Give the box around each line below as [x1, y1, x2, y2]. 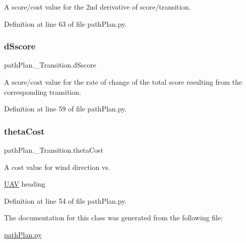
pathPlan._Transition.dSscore [4, 59, 97, 70]
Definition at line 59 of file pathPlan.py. [4, 103, 127, 114]
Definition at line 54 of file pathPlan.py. [4, 195, 127, 206]
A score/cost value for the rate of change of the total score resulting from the [4, 77, 242, 87]
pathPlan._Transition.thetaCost [4, 145, 104, 155]
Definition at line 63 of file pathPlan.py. [4, 18, 127, 29]
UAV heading [4, 178, 46, 189]
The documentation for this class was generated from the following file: [4, 212, 223, 223]
